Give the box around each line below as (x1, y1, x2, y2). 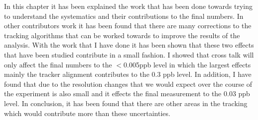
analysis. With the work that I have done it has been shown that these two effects (4, 40, 254, 50)
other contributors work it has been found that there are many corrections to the (4, 20, 252, 31)
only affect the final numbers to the (4, 59, 112, 69)
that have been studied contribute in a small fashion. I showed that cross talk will (4, 49, 254, 60)
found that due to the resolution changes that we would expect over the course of (4, 78, 253, 89)
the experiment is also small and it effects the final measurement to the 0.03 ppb (4, 88, 250, 99)
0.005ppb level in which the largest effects (124, 59, 251, 69)
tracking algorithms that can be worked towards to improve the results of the (4, 30, 240, 40)
